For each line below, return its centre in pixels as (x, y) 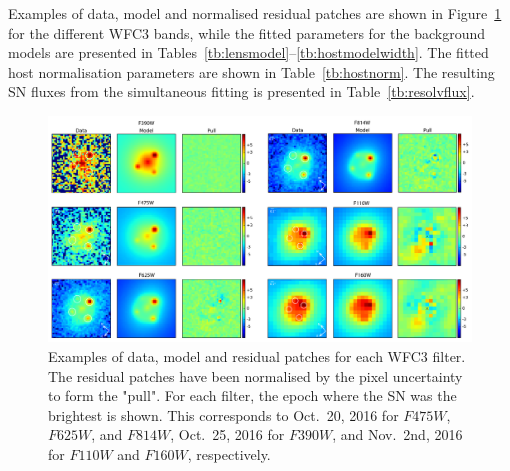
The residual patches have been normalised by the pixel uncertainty (255, 375)
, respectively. (229, 454)
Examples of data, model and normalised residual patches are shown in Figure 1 (255, 13)
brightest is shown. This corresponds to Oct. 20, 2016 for (223, 414)
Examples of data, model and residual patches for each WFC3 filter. (257, 356)
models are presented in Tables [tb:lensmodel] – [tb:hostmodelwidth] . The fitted (248, 52)
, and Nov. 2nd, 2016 (397, 434)
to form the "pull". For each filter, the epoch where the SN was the (252, 395)
